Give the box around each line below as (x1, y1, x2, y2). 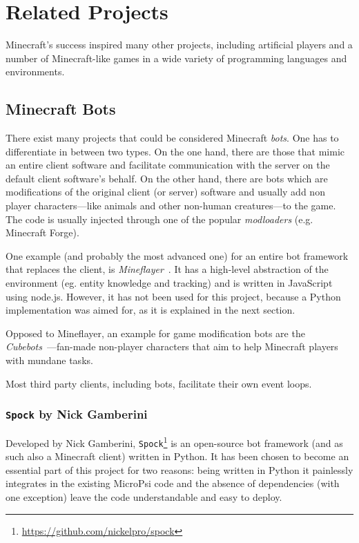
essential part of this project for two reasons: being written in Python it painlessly (6, 462, 353, 477)
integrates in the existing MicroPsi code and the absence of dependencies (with (6, 476, 340, 490)
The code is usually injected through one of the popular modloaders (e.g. (6, 211, 313, 226)
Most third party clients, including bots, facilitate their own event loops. (6, 376, 312, 390)
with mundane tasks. (6, 353, 93, 368)
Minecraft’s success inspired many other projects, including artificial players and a (6, 37, 353, 52)
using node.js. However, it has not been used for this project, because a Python (6, 289, 341, 303)
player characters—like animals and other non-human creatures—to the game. (6, 198, 336, 213)
